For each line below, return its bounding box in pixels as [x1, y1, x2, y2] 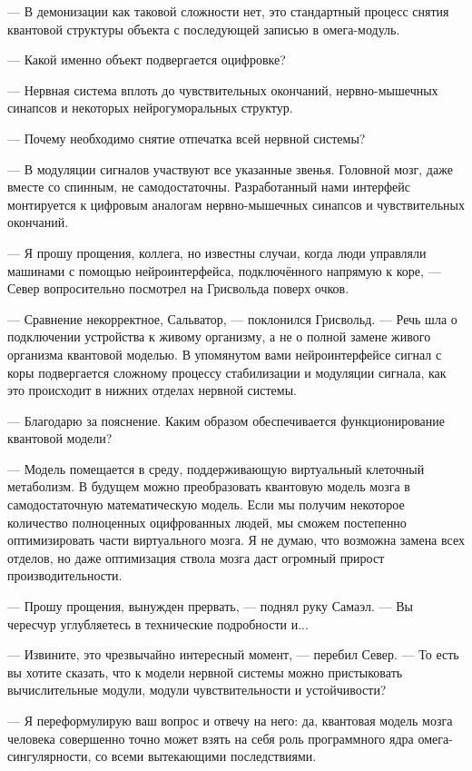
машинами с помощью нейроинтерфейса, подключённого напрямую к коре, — [7, 261, 441, 280]
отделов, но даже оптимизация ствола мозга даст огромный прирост [7, 548, 385, 567]
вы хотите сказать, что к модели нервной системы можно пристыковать [7, 662, 403, 681]
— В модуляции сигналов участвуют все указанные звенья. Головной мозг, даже [7, 159, 453, 178]
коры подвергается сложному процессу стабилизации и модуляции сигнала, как [7, 362, 447, 381]
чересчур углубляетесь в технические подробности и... [7, 614, 309, 633]
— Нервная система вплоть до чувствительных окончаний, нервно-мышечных [7, 80, 438, 99]
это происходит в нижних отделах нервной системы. [7, 381, 297, 400]
